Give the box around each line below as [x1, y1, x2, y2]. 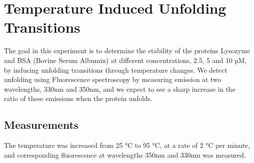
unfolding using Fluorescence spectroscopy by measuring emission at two [4, 74, 221, 84]
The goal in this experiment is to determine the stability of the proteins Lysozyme [4, 45, 250, 56]
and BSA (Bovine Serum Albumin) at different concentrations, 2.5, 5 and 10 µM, [4, 55, 247, 65]
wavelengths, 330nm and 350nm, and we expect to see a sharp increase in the [4, 83, 235, 94]
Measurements [4, 117, 79, 132]
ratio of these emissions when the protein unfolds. [4, 93, 152, 103]
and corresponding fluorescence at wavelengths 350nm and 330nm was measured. [4, 149, 246, 160]
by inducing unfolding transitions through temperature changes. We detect [4, 64, 228, 75]
